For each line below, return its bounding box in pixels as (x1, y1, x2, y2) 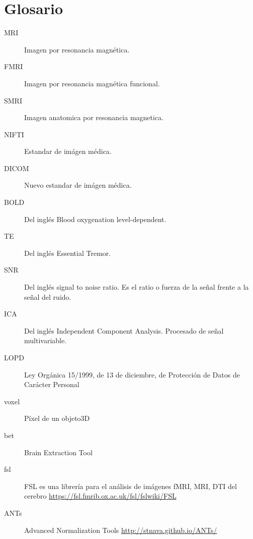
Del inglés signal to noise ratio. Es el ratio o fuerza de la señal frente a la (24, 282, 249, 292)
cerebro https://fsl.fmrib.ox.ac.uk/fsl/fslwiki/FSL (24, 491, 177, 501)
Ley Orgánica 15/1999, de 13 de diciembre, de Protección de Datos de (24, 369, 240, 380)
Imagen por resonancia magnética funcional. (24, 78, 160, 88)
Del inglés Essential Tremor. (24, 247, 111, 258)
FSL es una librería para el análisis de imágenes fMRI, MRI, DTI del (24, 480, 237, 491)
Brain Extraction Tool (24, 447, 93, 457)
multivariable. (24, 335, 67, 346)
